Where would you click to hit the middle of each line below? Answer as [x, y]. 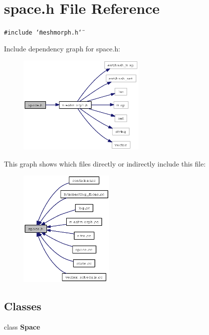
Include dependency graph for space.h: [62, 48]
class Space [22, 327]
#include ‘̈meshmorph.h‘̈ [43, 33]
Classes [23, 306]
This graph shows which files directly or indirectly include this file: [105, 163]
